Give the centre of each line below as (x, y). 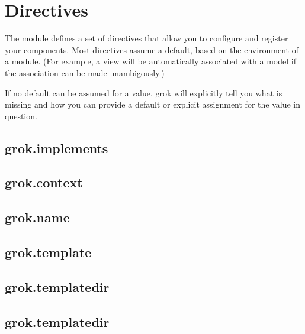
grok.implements (57, 147)
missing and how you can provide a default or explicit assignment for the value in (152, 104)
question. (21, 116)
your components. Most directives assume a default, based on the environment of (152, 49)
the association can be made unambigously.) (85, 72)
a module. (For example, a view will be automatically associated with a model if (150, 61)
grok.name (37, 217)
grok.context (44, 182)
